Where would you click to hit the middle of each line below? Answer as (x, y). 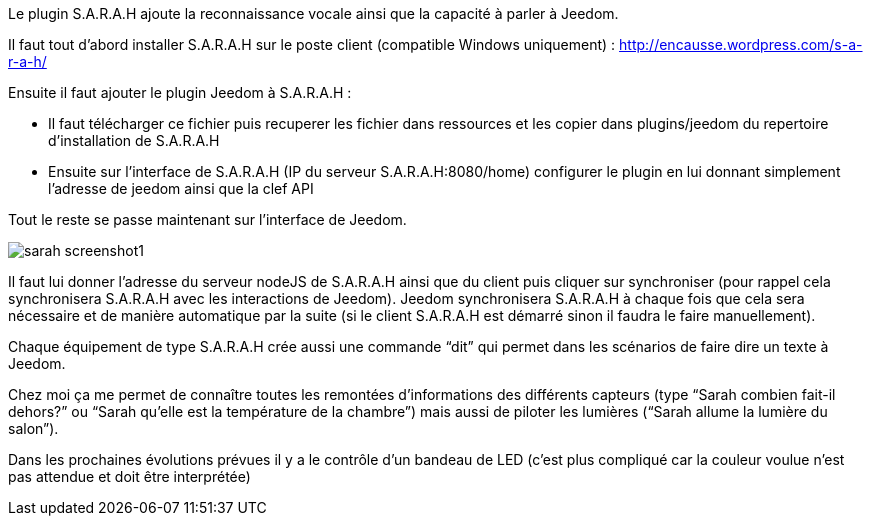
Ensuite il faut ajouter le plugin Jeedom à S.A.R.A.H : (180, 92)
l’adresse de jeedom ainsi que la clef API (181, 188)
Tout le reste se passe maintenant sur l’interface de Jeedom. (207, 219)
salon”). (33, 428)
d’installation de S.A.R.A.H (134, 140)
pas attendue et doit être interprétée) (129, 476)
